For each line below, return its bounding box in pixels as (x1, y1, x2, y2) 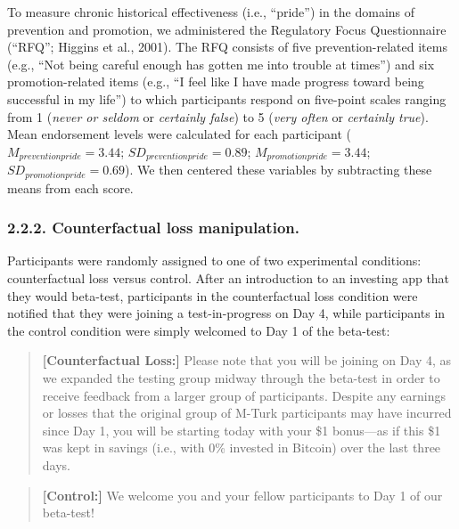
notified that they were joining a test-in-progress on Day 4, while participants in (7, 304, 446, 322)
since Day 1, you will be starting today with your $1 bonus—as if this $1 (42, 420, 441, 439)
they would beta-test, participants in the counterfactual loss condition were (7, 286, 418, 305)
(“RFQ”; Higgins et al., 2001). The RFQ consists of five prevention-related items (7, 37, 447, 56)
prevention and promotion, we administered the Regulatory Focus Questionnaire (7, 20, 447, 38)
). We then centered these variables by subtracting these (125, 160, 432, 179)
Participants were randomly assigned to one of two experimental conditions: (7, 251, 422, 270)
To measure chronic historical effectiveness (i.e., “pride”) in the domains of (7, 3, 415, 20)
